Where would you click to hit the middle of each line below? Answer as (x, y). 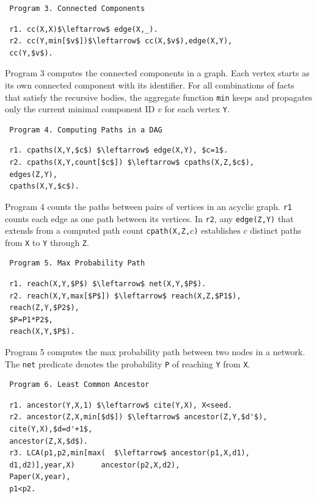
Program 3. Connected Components (77, 9)
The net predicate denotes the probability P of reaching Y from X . (128, 363)
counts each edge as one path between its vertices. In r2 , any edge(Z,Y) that (149, 218)
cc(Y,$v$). (31, 53)
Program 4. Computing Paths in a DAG (86, 130)
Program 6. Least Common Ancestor (79, 385)
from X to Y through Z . (47, 242)
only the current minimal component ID (80, 109)
